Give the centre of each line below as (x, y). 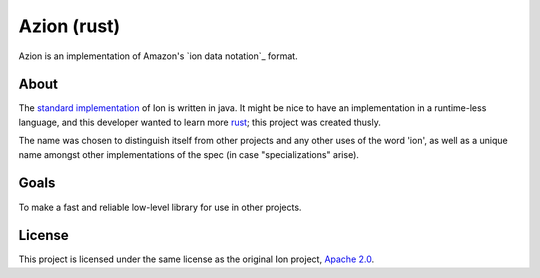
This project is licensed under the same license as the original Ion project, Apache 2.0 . (196, 259)
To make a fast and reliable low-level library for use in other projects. (160, 207)
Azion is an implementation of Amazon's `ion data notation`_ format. (158, 56)
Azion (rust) (69, 26)
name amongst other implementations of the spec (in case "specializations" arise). (189, 154)
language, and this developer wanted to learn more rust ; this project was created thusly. (200, 122)
